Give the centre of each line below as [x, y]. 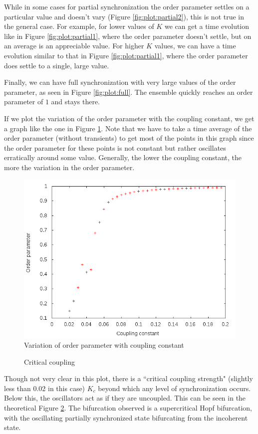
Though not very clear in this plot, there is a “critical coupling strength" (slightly [129, 378]
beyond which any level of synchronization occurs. [174, 388]
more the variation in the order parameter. [69, 167]
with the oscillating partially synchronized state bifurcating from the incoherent [126, 417]
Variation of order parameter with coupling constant [104, 345]
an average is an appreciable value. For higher [74, 46]
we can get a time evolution [207, 26]
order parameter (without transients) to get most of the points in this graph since [129, 138]
